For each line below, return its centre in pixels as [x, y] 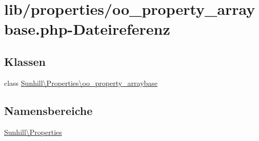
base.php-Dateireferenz [87, 29]
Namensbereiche [48, 110]
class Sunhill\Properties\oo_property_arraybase [81, 83]
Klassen [25, 61]
